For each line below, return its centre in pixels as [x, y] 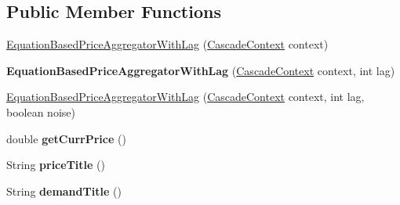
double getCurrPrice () [66, 138]
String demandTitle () [64, 191]
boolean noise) [41, 111]
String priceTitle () [56, 165]
